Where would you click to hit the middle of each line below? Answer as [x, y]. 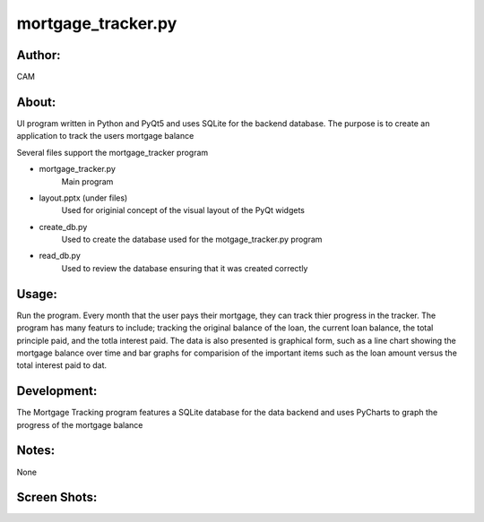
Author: [39, 55]
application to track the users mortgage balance [105, 136]
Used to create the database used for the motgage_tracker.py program [192, 240]
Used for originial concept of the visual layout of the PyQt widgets [183, 210]
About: [36, 102]
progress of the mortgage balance [80, 424]
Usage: [37, 294]
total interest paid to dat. [62, 365]
